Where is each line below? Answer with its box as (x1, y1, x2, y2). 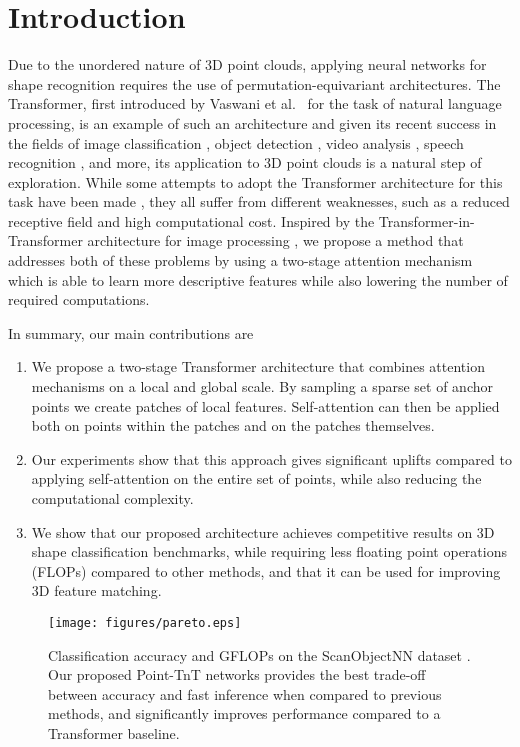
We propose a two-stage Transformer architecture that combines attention (31, 356, 485, 377)
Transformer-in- (378, 210, 475, 231)
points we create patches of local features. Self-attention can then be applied (31, 395, 500, 416)
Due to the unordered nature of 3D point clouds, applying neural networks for (8, 54, 487, 75)
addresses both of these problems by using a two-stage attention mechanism (8, 250, 473, 271)
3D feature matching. (31, 580, 162, 601)
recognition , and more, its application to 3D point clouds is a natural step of (8, 152, 482, 173)
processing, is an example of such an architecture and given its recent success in (8, 112, 497, 133)
